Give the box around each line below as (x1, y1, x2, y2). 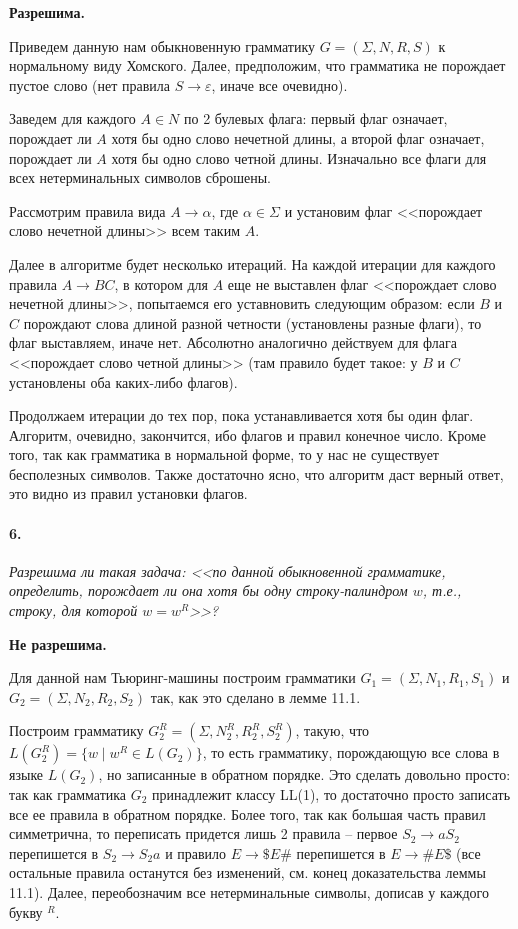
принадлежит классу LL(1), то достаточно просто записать (152, 784, 511, 805)
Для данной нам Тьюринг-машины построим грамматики (9, 667, 356, 688)
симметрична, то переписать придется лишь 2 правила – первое (9, 823, 398, 844)
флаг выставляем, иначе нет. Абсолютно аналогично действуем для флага (9, 332, 457, 353)
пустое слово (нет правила (9, 74, 171, 95)
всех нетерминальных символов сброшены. (9, 167, 271, 188)
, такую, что (295, 720, 370, 741)
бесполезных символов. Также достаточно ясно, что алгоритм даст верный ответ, (9, 463, 504, 484)
